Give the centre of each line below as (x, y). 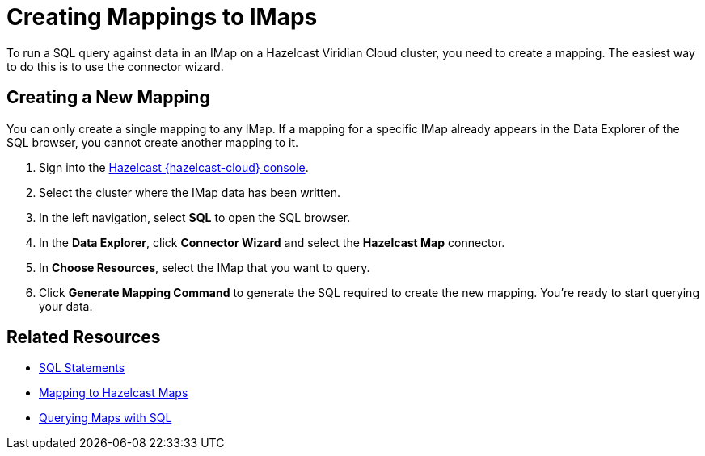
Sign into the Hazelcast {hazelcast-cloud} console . (174, 167)
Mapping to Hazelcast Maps (114, 393)
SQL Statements (82, 368)
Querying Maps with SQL (106, 418)
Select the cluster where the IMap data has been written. (190, 192)
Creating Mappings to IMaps (162, 17)
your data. (66, 306)
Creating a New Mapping (108, 98)
